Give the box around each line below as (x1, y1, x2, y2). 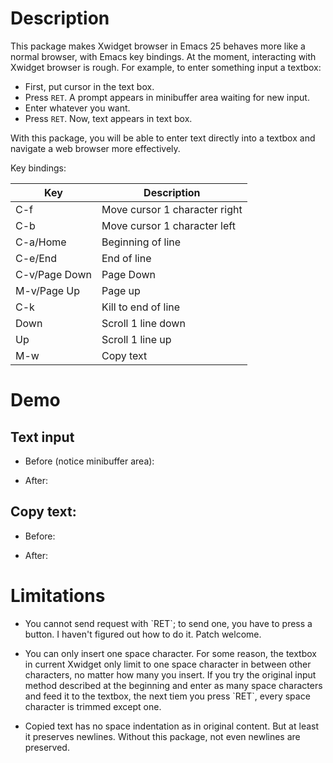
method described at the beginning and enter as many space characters (24, 679, 323, 691)
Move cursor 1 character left (101, 218, 236, 232)
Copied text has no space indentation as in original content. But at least (24, 720, 320, 732)
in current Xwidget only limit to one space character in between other (24, 658, 312, 670)
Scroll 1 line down (101, 316, 186, 330)
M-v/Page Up (15, 283, 81, 297)
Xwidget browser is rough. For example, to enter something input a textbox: (10, 61, 322, 73)
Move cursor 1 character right (101, 202, 243, 216)
